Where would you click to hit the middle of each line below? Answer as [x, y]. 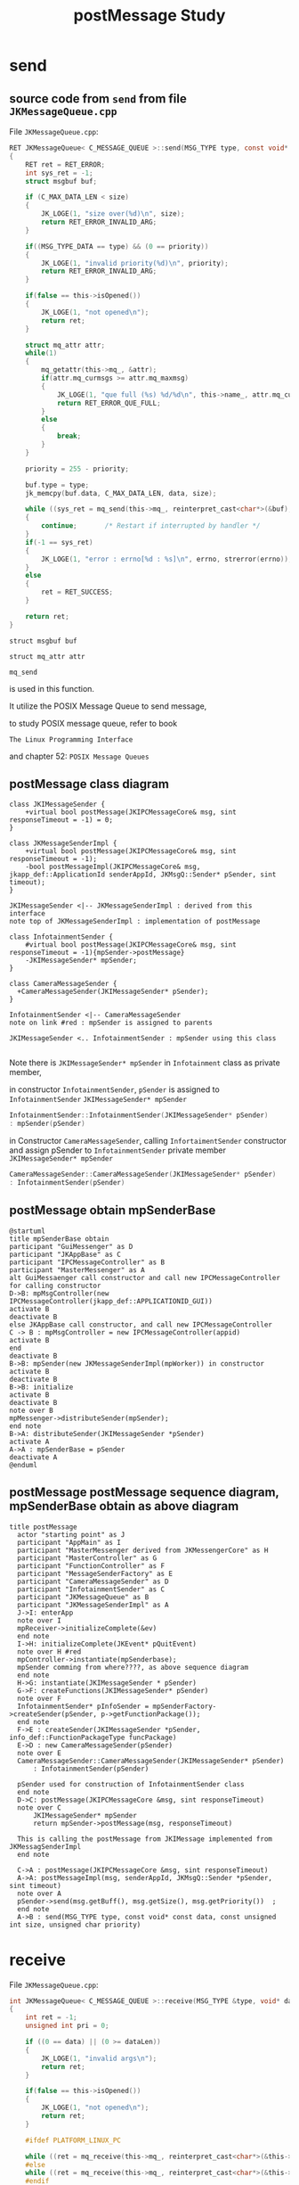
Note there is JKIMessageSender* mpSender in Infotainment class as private [145, 1063]
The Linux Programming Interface [71, 739]
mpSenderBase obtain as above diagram [124, 1506]
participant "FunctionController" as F [91, 1565]
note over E [40, 1753]
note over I [40, 1620]
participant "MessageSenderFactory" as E [95, 1573]
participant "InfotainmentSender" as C [91, 1589]
